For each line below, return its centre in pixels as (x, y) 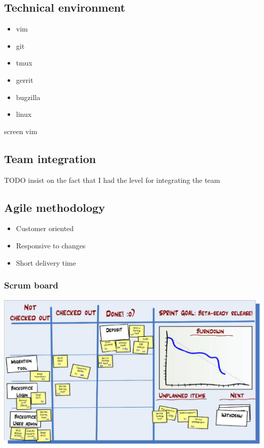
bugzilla (28, 97)
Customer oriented (45, 228)
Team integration (50, 158)
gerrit (25, 79)
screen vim (21, 131)
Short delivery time (46, 262)
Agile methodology (55, 207)
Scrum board (31, 285)
